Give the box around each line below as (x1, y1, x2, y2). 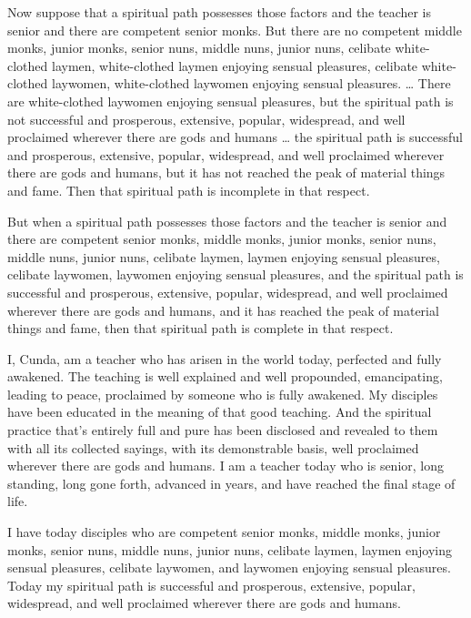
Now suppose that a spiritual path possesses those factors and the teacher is (7, 3, 432, 21)
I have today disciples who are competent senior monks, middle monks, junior (7, 522, 441, 542)
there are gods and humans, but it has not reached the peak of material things (7, 163, 446, 182)
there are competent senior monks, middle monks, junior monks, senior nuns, (7, 229, 436, 248)
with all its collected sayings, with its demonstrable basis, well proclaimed (7, 438, 419, 457)
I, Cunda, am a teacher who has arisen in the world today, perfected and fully (7, 349, 442, 368)
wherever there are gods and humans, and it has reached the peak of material (7, 300, 439, 319)
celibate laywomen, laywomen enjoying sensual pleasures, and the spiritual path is (7, 265, 464, 284)
